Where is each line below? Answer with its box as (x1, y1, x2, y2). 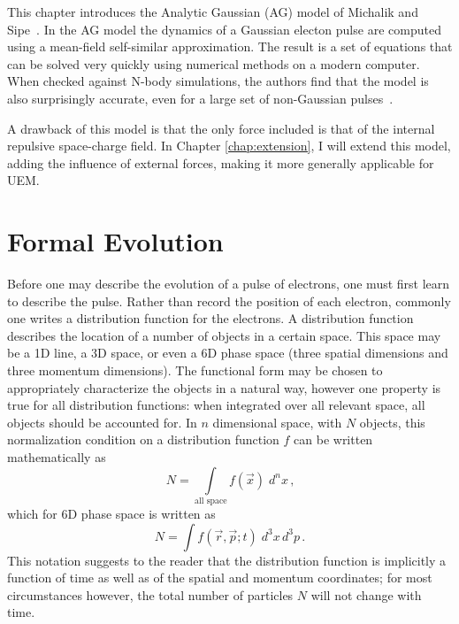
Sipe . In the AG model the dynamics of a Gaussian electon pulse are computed (7, 19, 441, 38)
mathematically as (7, 448, 106, 466)
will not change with (310, 585, 422, 604)
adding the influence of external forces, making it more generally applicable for (7, 153, 434, 172)
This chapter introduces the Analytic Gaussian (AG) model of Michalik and (7, 3, 418, 20)
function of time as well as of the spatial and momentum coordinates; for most (7, 568, 432, 587)
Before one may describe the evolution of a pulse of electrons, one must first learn (7, 274, 450, 293)
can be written (294, 430, 373, 449)
